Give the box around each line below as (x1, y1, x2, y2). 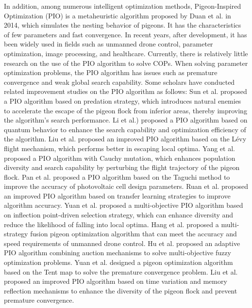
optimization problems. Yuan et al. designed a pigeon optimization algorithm (4, 257, 233, 267)
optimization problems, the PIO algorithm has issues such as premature (4, 67, 218, 77)
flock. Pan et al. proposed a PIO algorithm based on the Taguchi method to (4, 171, 230, 182)
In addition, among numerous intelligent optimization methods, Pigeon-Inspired (4, 1, 241, 11)
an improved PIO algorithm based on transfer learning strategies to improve (4, 190, 231, 200)
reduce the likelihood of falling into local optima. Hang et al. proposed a (4, 219, 219, 229)
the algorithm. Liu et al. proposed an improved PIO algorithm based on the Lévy (4, 134, 247, 144)
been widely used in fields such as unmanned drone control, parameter (4, 39, 213, 49)
